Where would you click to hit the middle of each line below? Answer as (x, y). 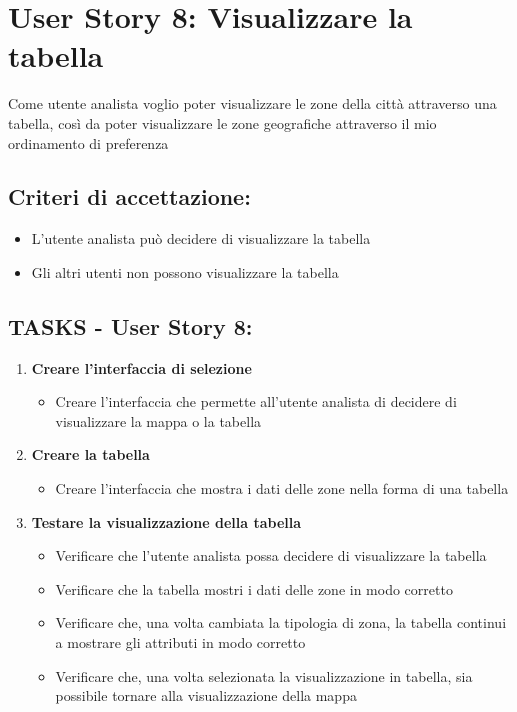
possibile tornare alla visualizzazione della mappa (206, 695)
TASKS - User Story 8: (130, 325)
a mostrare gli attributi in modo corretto (180, 642)
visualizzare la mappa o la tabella (158, 420)
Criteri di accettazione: (129, 196)
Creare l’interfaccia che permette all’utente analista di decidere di (256, 401)
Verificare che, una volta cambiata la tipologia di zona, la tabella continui (281, 622)
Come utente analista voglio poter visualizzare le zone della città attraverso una (252, 103)
